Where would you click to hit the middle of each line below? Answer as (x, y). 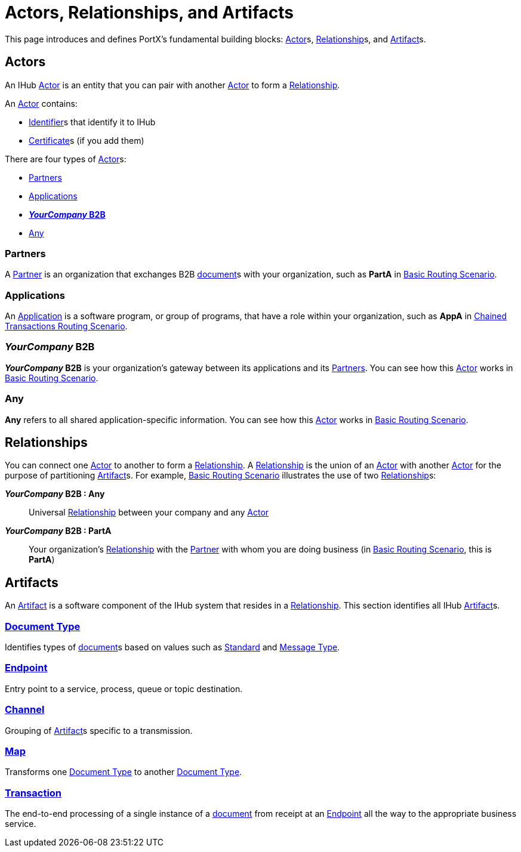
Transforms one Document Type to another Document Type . (124, 772)
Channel (25, 710)
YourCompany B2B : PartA (58, 531)
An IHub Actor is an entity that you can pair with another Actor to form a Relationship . (172, 85)
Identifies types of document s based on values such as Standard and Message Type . (172, 647)
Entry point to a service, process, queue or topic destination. (124, 689)
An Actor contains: (41, 103)
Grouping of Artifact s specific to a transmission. (99, 730)
